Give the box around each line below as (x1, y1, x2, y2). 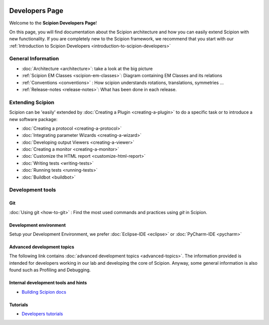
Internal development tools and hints (9, 280, 87, 286)
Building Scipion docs (21, 289, 67, 295)
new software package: (9, 116, 58, 122)
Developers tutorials (21, 311, 63, 317)
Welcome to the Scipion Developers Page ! (9, 20, 97, 26)
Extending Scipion (9, 99, 55, 106)
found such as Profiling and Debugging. (9, 267, 91, 273)
